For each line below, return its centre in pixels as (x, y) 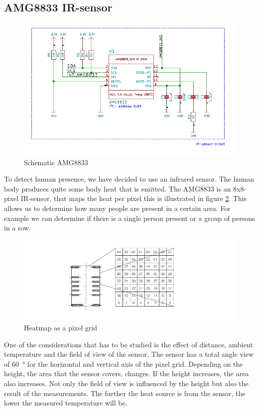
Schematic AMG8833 (56, 162)
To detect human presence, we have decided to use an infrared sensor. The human (129, 179)
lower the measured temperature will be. (66, 403)
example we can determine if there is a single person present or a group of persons (129, 218)
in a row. (18, 228)
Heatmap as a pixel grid (61, 328)
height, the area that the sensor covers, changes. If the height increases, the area (127, 373)
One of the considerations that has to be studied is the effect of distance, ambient (129, 344)
